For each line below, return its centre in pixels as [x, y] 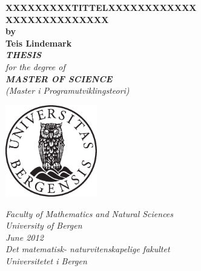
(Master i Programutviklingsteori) [68, 90]
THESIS [24, 55]
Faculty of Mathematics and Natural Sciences [90, 213]
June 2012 [25, 237]
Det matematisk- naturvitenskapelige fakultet [88, 249]
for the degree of [35, 66]
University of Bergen [44, 225]
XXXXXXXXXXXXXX [57, 19]
